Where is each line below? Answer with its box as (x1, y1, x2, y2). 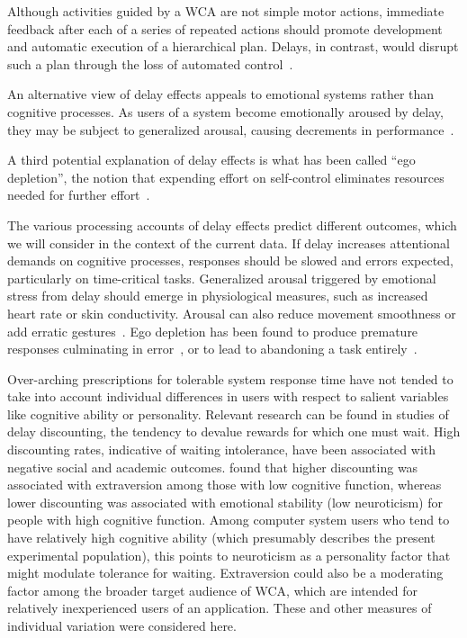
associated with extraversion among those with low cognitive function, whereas (7, 475, 442, 494)
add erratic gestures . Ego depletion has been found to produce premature (7, 321, 418, 340)
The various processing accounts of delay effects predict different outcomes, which (7, 215, 457, 234)
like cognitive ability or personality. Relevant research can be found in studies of (7, 404, 449, 423)
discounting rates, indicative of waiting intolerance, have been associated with (7, 440, 436, 459)
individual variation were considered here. (7, 616, 237, 634)
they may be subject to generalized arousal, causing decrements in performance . (7, 120, 454, 139)
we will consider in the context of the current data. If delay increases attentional (7, 233, 450, 252)
